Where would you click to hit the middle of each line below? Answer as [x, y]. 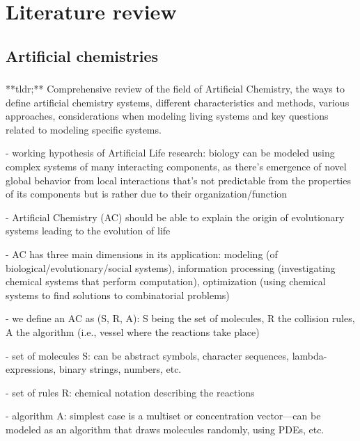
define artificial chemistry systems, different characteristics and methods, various [178, 102]
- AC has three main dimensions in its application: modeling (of [142, 254]
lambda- [310, 355]
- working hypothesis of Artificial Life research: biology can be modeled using [170, 153]
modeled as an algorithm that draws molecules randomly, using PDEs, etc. [165, 429]
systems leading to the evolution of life [88, 231]
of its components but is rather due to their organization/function [147, 194]
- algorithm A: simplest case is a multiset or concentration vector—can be [163, 416]
